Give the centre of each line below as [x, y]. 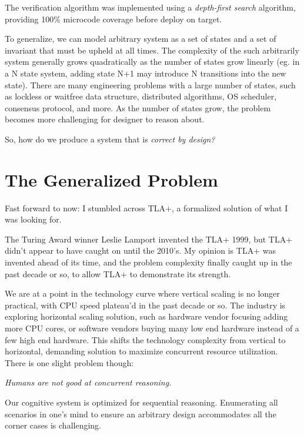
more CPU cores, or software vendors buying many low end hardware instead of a [152, 328]
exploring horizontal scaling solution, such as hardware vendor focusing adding [146, 316]
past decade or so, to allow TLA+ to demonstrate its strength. [118, 273]
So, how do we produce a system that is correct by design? [110, 139]
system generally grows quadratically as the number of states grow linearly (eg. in [152, 62]
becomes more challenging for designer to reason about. [105, 119]
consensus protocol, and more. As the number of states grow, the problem [138, 107]
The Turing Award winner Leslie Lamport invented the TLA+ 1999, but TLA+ [149, 239]
